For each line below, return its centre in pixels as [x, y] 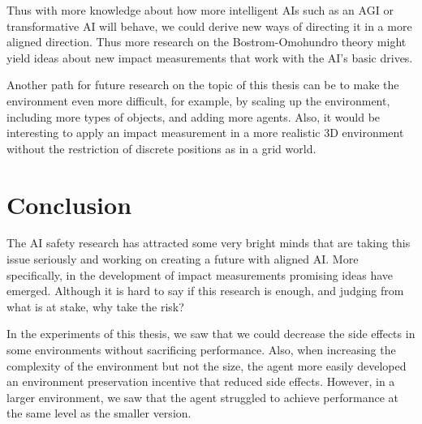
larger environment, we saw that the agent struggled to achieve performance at [202, 397]
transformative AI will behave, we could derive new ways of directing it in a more [209, 26]
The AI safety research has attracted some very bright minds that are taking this [209, 243]
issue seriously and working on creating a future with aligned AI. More [183, 259]
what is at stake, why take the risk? [95, 306]
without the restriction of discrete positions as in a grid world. [161, 148]
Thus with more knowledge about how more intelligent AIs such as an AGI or [200, 10]
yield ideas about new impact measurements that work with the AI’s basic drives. [210, 57]
